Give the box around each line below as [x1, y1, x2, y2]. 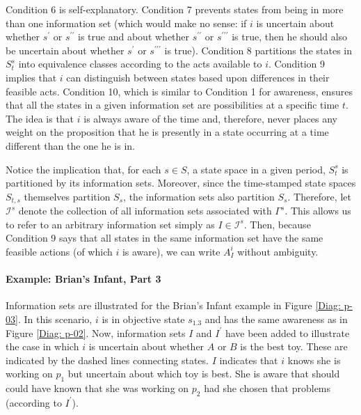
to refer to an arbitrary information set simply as [6, 217, 215, 231]
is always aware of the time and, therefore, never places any [83, 111, 337, 125]
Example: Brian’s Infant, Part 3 [6, 272, 161, 286]
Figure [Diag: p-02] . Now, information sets [6, 325, 186, 340]
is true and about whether [78, 29, 190, 44]
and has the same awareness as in [204, 311, 348, 326]
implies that [6, 70, 57, 84]
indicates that [219, 352, 278, 367]
